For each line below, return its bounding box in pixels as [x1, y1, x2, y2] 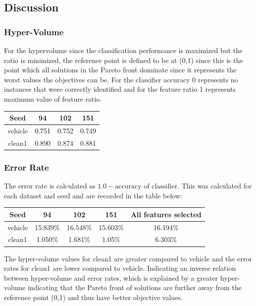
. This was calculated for [177, 181, 252, 191]
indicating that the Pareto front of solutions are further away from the [28, 282, 242, 293]
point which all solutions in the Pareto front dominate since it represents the [4, 64, 237, 75]
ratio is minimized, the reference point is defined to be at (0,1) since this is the [4, 55, 243, 65]
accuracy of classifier [115, 183, 178, 190]
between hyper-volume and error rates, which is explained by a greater [4, 272, 218, 283]
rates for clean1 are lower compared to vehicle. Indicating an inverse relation [4, 263, 236, 273]
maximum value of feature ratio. [4, 93, 102, 104]
